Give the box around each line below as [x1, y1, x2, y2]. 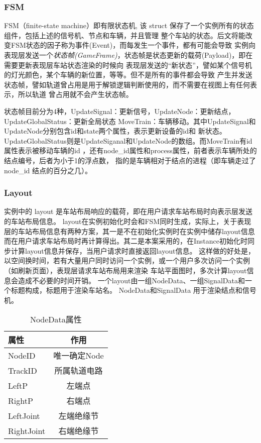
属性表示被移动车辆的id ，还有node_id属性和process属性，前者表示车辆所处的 [4, 145, 257, 156]
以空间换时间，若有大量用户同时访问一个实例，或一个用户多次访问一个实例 [4, 255, 250, 266]
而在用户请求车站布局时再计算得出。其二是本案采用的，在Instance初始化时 [4, 236, 248, 246]
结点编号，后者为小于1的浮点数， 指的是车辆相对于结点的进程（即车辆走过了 [4, 155, 256, 165]
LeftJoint [8, 409, 40, 421]
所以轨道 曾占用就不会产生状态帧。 [18, 89, 133, 99]
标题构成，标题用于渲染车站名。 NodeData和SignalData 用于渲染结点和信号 [11, 285, 256, 295]
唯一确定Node [53, 350, 104, 362]
